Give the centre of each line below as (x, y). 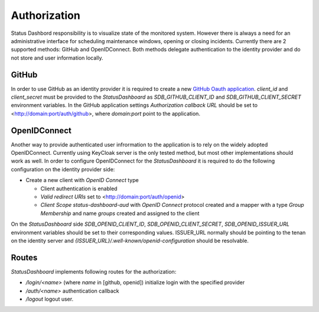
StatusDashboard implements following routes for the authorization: (94, 271)
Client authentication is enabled (79, 188)
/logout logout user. (50, 299)
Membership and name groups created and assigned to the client (120, 213)
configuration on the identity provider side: (63, 169)
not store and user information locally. (57, 58)
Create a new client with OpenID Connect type (82, 180)
